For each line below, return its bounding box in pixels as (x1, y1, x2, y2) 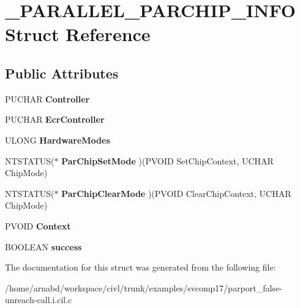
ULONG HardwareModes (5, 133, 110, 146)
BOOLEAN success (5, 240, 82, 253)
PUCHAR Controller (5, 92, 90, 105)
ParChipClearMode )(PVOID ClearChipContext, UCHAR (61, 187, 291, 199)
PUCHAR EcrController (5, 113, 105, 126)
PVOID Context (5, 219, 71, 232)
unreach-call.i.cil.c (5, 293, 72, 306)
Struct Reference (5, 21, 151, 47)
